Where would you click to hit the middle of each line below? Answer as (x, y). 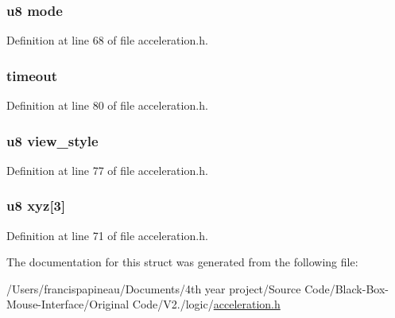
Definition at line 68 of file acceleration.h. (107, 40)
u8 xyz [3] (36, 206)
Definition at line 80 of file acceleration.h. (107, 105)
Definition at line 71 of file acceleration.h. (107, 235)
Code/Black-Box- (347, 288)
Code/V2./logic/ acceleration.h (206, 304)
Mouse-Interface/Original (68, 304)
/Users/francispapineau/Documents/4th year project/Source (154, 288)
